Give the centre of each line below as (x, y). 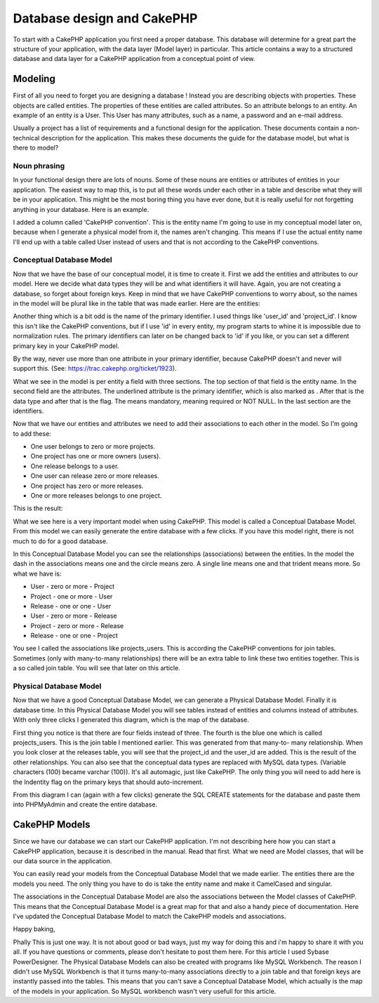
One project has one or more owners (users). (96, 456)
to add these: (32, 433)
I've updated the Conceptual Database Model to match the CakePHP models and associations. (149, 916)
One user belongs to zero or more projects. (93, 446)
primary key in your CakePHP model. (66, 346)
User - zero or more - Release (74, 616)
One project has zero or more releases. (87, 486)
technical (26, 138)
